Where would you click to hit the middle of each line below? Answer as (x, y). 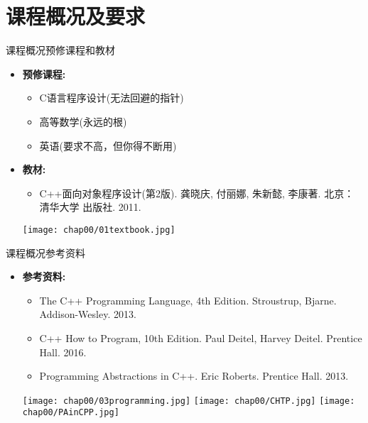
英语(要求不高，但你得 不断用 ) (108, 145)
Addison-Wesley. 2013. (88, 314)
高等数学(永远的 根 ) (83, 121)
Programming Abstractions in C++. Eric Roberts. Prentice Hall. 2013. (194, 376)
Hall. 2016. (63, 352)
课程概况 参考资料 (45, 252)
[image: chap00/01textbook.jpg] (99, 230)
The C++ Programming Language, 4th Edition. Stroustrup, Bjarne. (188, 300)
